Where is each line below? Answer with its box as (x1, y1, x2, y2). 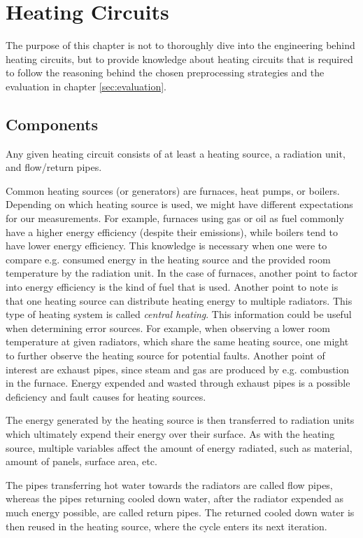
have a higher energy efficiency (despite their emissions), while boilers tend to (6, 224, 338, 239)
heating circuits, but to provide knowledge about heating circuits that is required (6, 51, 353, 66)
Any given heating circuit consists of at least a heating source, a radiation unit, (6, 146, 346, 160)
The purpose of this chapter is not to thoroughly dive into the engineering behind (6, 38, 355, 53)
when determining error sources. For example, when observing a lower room (6, 320, 330, 335)
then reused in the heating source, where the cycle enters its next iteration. (6, 518, 327, 533)
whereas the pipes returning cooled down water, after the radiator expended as (6, 491, 344, 506)
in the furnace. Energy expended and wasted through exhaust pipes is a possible (6, 375, 350, 390)
